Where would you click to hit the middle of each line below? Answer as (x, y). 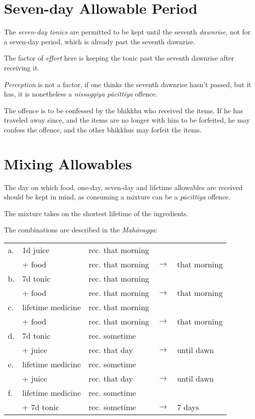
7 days (188, 407)
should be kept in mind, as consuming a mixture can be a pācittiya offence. (117, 197)
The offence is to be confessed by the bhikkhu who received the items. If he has (124, 110)
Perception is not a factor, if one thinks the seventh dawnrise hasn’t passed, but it (128, 84)
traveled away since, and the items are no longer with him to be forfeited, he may (127, 120)
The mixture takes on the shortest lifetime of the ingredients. (96, 213)
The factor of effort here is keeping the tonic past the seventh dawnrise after (119, 58)
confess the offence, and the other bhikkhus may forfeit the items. (103, 129)
